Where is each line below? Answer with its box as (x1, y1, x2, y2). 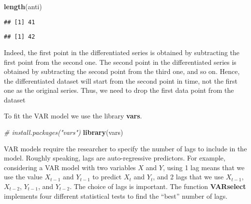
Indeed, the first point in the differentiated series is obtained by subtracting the (4, 47, 240, 57)
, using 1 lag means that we (162, 162, 245, 172)
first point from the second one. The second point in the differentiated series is (4, 57, 236, 67)
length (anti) (4, 1, 42, 11)
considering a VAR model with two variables (4, 162, 136, 172)
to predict (92, 172, 122, 182)
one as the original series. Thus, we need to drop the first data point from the (4, 85, 234, 95)
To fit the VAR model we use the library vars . (4, 111, 142, 121)
